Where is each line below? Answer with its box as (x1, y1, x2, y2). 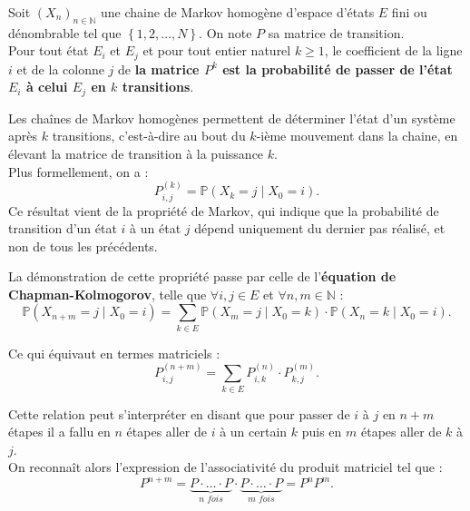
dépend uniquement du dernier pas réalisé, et (194, 219, 446, 238)
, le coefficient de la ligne (324, 41, 463, 60)
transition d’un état (8, 219, 117, 238)
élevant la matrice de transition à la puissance (8, 144, 264, 163)
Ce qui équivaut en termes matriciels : (8, 343, 220, 362)
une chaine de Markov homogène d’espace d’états (101, 3, 375, 21)
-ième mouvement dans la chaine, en (256, 126, 458, 145)
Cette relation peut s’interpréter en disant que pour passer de (8, 404, 350, 423)
